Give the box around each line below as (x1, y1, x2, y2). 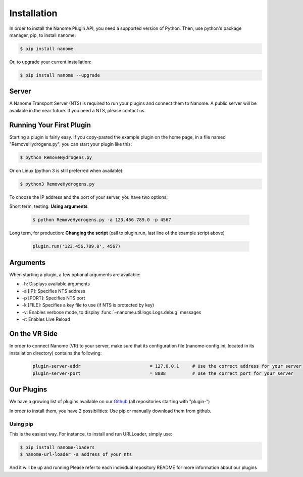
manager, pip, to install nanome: (9, 32, 76, 38)
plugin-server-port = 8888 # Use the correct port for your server (32, 370, 294, 376)
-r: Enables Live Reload (22, 316, 71, 322)
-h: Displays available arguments (22, 281, 90, 287)
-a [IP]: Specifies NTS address (22, 288, 85, 294)
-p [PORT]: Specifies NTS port (22, 295, 85, 301)
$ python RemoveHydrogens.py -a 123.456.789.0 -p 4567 (32, 217, 171, 223)
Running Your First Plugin (9, 120, 91, 129)
